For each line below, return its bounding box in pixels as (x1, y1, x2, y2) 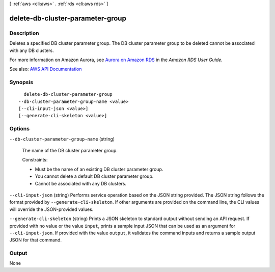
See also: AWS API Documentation (9, 66, 82, 72)
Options (9, 125, 30, 132)
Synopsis (9, 79, 33, 86)
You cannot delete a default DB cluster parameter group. (35, 173, 154, 179)
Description (9, 30, 39, 37)
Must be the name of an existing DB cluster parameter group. (35, 166, 163, 172)
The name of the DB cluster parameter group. (22, 147, 118, 153)
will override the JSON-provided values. (9, 206, 94, 212)
